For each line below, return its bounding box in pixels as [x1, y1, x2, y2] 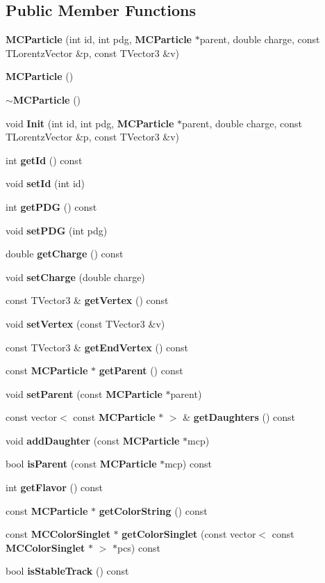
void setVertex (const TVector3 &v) [6, 316, 165, 330]
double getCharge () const [6, 246, 124, 261]
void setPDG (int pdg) [6, 223, 108, 237]
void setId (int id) [6, 176, 85, 191]
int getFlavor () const [6, 480, 103, 495]
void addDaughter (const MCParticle [6, 433, 180, 447]
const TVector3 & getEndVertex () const [6, 340, 188, 354]
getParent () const [99, 363, 183, 378]
